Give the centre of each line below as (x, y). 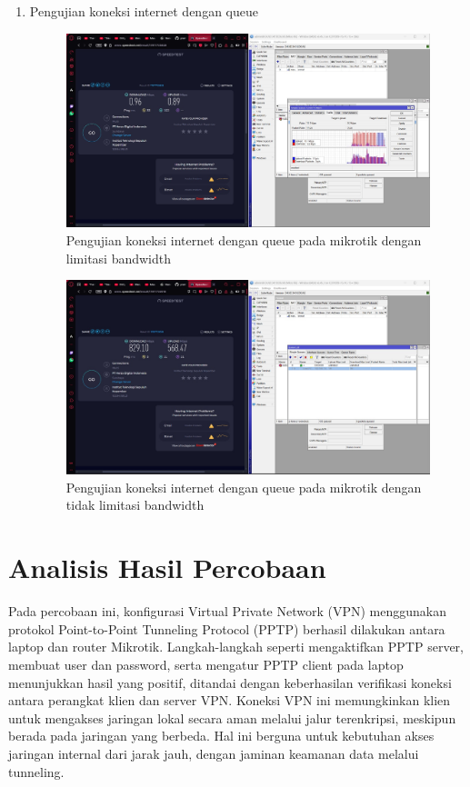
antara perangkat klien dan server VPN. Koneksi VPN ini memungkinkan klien (230, 700)
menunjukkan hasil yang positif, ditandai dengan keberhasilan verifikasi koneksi (230, 682)
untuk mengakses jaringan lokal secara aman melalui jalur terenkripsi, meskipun (232, 717)
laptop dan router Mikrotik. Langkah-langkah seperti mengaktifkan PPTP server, (236, 647)
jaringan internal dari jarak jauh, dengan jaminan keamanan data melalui (214, 753)
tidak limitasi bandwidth (135, 505)
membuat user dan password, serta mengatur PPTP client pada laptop (206, 664)
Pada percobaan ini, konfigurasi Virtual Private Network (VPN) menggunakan (227, 611)
